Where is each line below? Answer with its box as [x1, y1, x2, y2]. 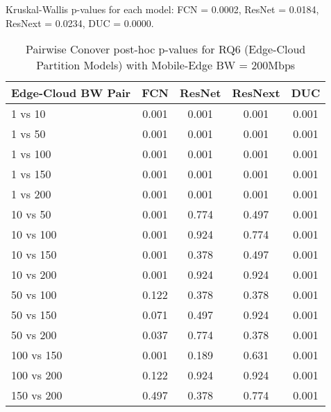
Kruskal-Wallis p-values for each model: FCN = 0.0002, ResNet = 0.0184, [6, 2, 319, 16]
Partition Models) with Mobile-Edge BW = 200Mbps [36, 57, 296, 74]
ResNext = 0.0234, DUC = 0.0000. [6, 15, 154, 30]
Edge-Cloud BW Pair [11, 85, 131, 101]
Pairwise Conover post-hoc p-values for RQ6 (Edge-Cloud [25, 41, 306, 58]
